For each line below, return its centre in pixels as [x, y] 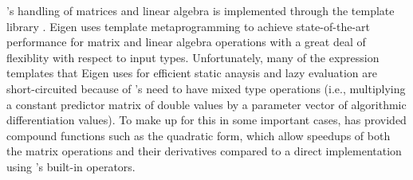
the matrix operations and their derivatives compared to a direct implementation [204, 151]
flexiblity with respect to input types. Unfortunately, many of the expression [193, 57]
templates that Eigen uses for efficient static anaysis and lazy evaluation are [192, 73]
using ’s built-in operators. [71, 166]
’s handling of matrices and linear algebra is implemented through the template [201, 10]
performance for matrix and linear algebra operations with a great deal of [186, 42]
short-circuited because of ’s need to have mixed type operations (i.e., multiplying [206, 88]
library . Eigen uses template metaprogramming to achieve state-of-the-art [188, 26]
